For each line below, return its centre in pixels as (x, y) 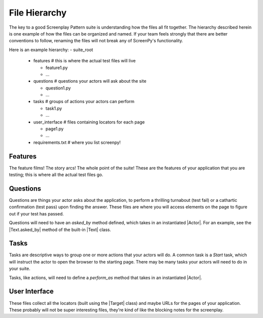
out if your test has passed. (37, 213)
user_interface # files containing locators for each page (89, 122)
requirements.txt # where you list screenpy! (77, 142)
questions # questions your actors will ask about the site (90, 81)
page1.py (55, 129)
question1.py (58, 88)
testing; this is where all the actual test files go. (56, 175)
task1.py (54, 108)
